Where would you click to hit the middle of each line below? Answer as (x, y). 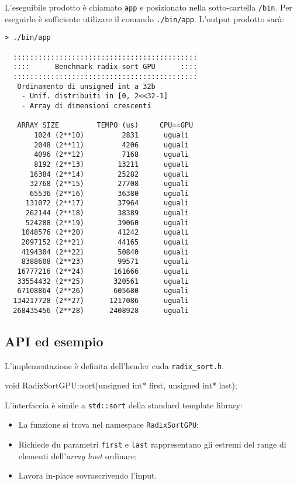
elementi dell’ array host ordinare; (78, 455)
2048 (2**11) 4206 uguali (111, 145)
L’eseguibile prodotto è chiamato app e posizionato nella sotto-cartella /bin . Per (148, 7)
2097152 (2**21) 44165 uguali (105, 242)
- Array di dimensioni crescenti (86, 106)
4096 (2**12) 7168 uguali (111, 155)
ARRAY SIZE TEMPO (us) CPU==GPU (105, 125)
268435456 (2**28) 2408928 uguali (101, 310)
